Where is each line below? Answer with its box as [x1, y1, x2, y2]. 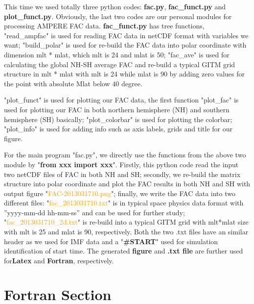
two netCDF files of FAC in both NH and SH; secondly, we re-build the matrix [4, 169, 241, 179]
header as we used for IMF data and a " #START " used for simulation [4, 236, 218, 246]
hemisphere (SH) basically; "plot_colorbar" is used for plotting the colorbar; [4, 114, 232, 124]
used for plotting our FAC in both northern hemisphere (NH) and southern [4, 104, 230, 114]
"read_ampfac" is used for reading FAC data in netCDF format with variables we [4, 30, 249, 40]
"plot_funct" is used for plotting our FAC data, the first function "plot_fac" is [4, 95, 239, 105]
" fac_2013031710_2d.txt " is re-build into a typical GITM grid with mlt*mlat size [4, 217, 249, 227]
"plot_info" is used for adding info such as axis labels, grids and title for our [4, 124, 232, 134]
